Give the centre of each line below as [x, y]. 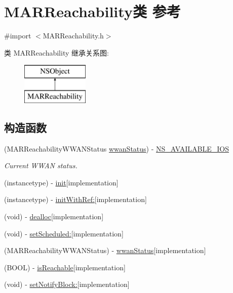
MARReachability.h [73, 36]
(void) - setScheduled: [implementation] [64, 233]
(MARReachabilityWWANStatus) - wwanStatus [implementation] [105, 250]
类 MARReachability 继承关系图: [56, 52]
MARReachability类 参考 [92, 11]
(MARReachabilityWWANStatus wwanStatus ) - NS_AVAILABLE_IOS [116, 148]
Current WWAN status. [41, 165]
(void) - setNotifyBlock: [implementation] [67, 284]
